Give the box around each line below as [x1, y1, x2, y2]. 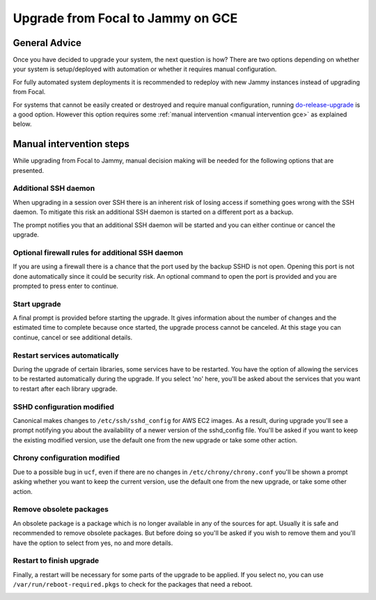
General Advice [13, 37, 81, 49]
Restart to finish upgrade [13, 556, 100, 566]
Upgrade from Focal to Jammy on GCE [13, 10, 238, 26]
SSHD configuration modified [13, 401, 115, 411]
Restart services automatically [13, 351, 119, 360]
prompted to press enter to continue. [13, 282, 118, 290]
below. [13, 120, 32, 128]
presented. [13, 166, 45, 174]
